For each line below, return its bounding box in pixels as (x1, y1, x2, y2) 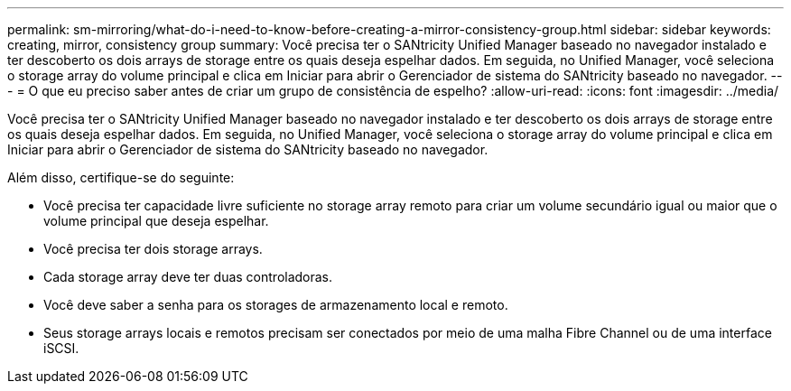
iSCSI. (43, 340, 79, 356)
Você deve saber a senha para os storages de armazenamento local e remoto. (43, 297, 508, 312)
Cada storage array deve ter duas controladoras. (43, 269, 333, 284)
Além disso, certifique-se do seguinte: (7, 170, 235, 185)
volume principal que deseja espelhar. (43, 213, 269, 228)
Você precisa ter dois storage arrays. (43, 241, 263, 256)
